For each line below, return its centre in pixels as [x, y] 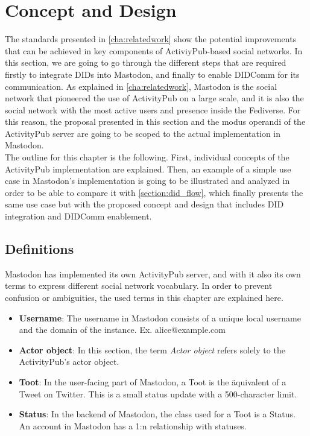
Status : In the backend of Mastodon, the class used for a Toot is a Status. [157, 414]
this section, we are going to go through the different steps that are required [146, 62]
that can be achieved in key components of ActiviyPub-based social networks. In [154, 50]
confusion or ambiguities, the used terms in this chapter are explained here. [144, 298]
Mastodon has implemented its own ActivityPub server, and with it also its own [153, 273]
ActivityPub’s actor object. [69, 362]
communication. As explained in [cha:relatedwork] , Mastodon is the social [141, 86]
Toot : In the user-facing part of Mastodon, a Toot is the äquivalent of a [153, 381]
